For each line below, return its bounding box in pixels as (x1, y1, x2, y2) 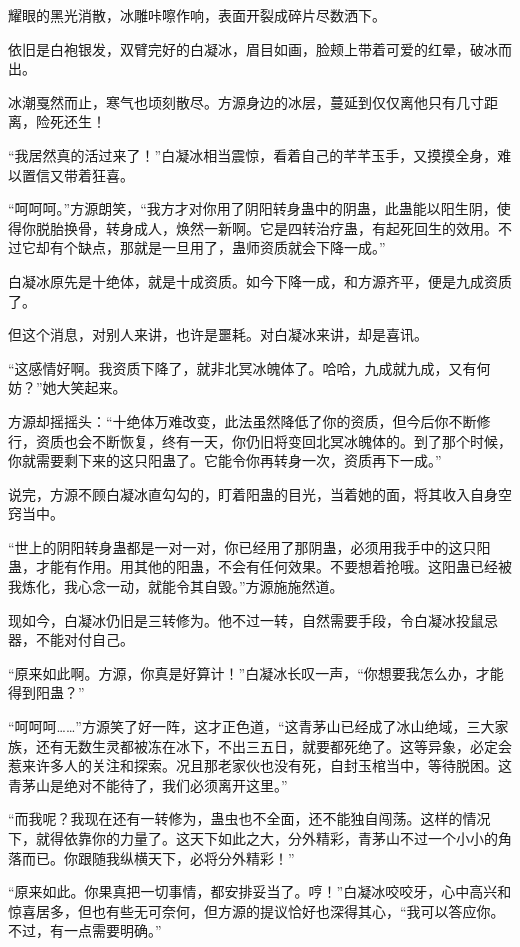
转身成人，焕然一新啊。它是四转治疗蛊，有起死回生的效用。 (105, 217, 498, 238)
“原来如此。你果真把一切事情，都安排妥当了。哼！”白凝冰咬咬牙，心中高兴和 (8, 881, 512, 902)
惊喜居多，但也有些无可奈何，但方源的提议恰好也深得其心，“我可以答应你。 (8, 900, 505, 921)
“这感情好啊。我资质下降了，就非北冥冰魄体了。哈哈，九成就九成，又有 (8, 357, 477, 378)
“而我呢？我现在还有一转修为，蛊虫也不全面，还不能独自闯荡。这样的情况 (8, 808, 491, 829)
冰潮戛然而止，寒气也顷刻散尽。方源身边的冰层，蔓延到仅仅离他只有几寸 (8, 91, 484, 112)
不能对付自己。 (35, 629, 134, 650)
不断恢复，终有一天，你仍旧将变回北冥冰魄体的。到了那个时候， (91, 430, 512, 451)
